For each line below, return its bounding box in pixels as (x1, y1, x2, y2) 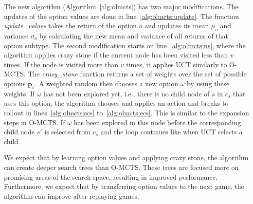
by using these (187, 78, 230, 88)
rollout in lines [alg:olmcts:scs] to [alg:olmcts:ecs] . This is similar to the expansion (4, 107, 249, 117)
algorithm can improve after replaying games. (4, 190, 139, 201)
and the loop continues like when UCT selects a (100, 127, 243, 137)
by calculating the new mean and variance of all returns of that (39, 30, 229, 40)
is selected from (44, 127, 90, 137)
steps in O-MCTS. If (4, 117, 65, 127)
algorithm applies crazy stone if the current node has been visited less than (4, 50, 228, 60)
